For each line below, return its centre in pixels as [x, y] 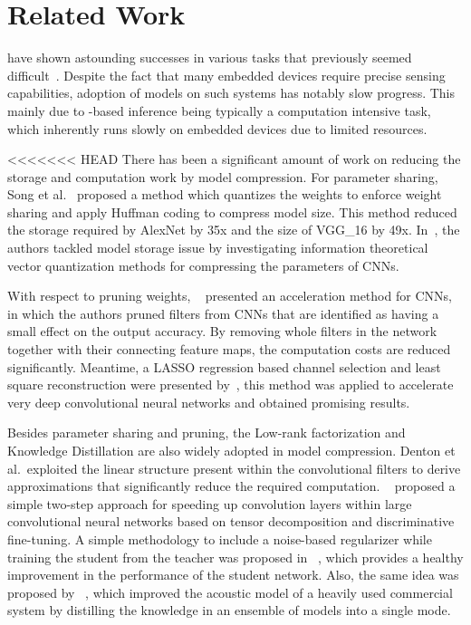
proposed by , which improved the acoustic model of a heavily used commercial [230, 592]
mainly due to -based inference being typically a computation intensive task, [219, 110]
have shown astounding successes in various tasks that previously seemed [210, 58]
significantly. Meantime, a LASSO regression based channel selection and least [224, 366]
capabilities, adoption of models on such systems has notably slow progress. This [231, 93]
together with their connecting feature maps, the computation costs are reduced [229, 349]
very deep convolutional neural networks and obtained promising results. [209, 402]
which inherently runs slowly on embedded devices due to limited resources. [217, 128]
